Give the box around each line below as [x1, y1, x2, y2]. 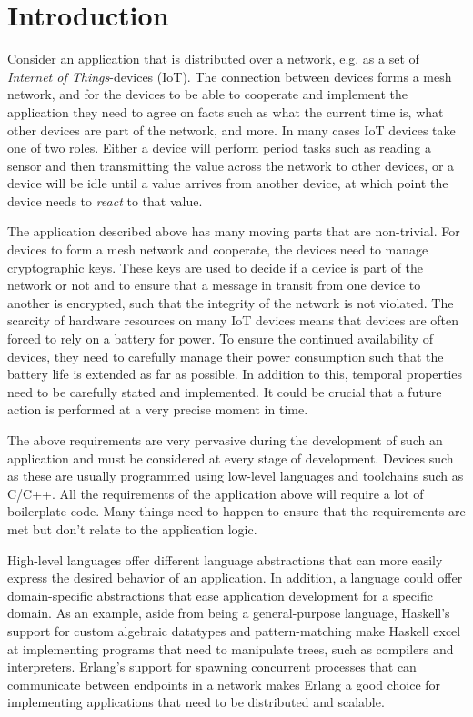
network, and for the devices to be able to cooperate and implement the [7, 85, 408, 104]
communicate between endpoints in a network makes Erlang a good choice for [7, 674, 441, 693]
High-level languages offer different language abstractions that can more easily [7, 550, 443, 569]
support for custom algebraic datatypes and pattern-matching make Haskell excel [7, 621, 461, 640]
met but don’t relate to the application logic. [7, 519, 257, 538]
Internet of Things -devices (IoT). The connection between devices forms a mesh [7, 66, 452, 85]
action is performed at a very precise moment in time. [7, 400, 308, 419]
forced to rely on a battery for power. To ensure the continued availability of [7, 329, 434, 348]
